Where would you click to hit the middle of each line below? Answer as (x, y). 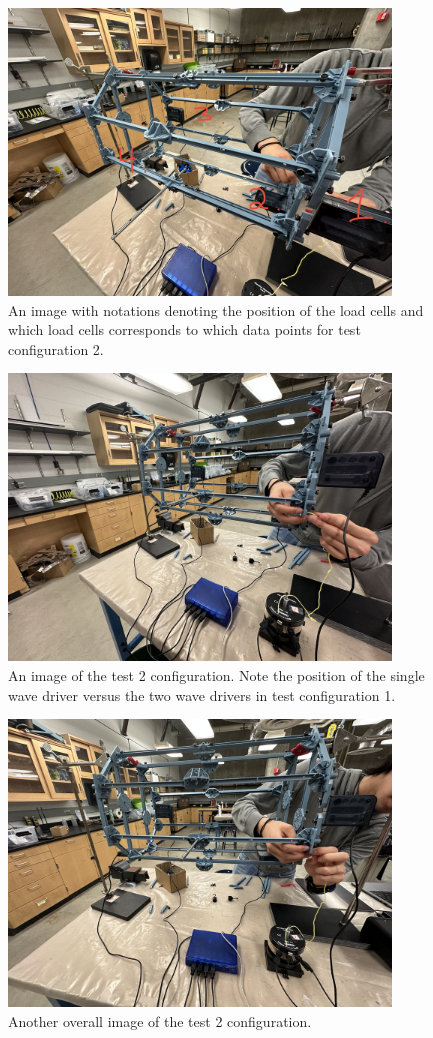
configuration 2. (56, 348)
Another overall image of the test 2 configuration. (160, 1020)
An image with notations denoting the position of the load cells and (216, 309)
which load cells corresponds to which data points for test (184, 329)
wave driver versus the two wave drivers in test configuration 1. (202, 694)
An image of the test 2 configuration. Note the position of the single (216, 674)
